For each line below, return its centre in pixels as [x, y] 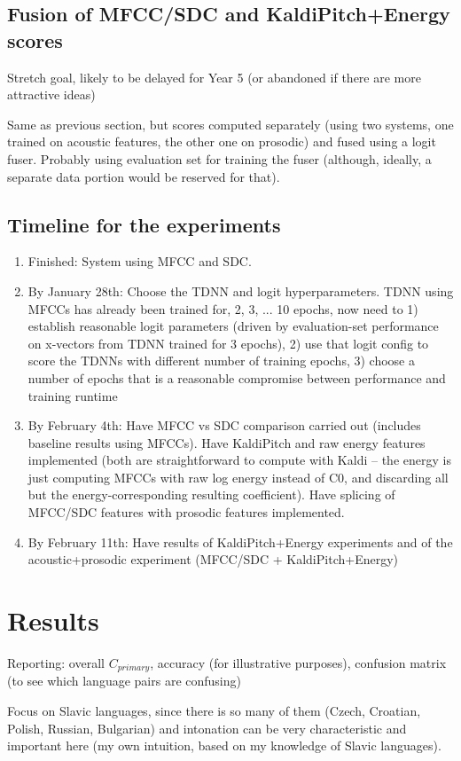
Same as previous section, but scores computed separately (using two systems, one [230, 124]
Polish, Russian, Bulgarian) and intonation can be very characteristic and [207, 728]
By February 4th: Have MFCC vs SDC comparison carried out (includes [224, 425]
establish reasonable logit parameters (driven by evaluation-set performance [233, 326]
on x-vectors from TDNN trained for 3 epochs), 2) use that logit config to [228, 343]
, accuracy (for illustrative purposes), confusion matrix [298, 662]
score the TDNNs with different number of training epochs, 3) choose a [221, 361]
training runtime [73, 395]
